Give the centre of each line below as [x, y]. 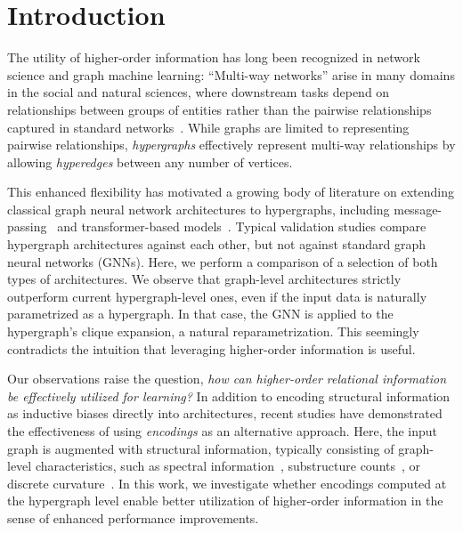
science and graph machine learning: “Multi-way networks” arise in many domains [231, 74]
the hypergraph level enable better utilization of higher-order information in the [225, 501]
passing [27, 226]
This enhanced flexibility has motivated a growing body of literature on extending [231, 192]
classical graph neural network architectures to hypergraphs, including [199, 209]
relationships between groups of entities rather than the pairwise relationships [219, 109]
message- [418, 209]
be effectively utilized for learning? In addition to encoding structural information [229, 396]
